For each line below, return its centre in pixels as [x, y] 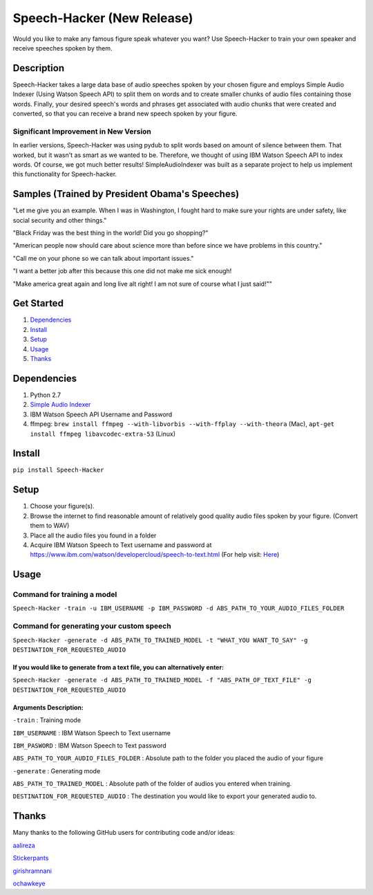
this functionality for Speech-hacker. [65, 174]
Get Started [38, 303]
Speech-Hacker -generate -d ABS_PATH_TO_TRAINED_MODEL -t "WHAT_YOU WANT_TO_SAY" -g [160, 640]
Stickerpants [31, 858]
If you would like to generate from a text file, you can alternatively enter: [118, 667]
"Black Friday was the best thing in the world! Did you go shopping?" [111, 233]
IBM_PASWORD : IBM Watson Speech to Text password [90, 745]
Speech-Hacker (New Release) [103, 18]
